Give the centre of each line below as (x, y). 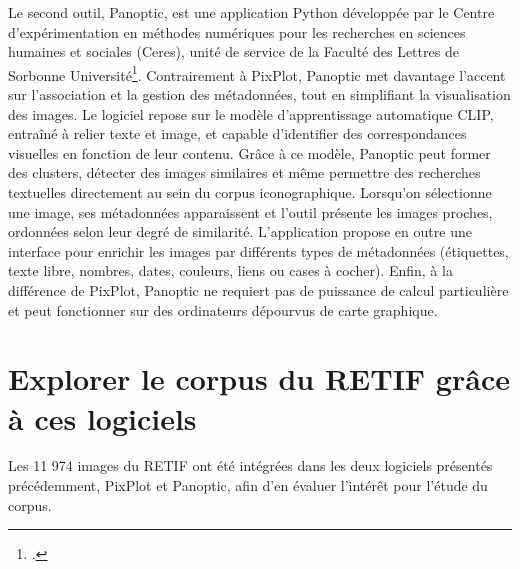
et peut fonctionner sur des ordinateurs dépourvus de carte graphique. (223, 309)
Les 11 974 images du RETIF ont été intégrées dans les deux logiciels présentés (250, 465)
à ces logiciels (102, 417)
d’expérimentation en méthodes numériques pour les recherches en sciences (237, 31)
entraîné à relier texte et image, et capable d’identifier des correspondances (237, 133)
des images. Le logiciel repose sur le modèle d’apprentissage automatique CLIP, (251, 113)
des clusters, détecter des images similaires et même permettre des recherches (244, 172)
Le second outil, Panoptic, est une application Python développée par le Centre (251, 12)
